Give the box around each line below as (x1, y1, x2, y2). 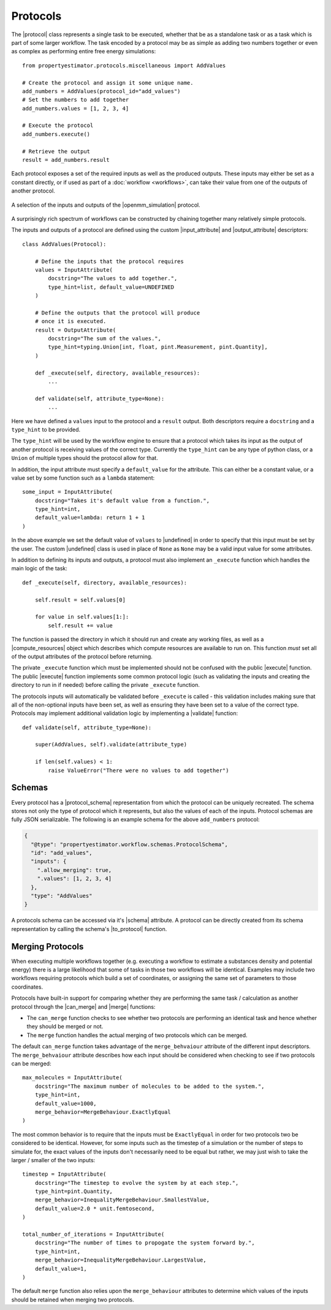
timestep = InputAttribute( (22, 1171, 107, 1178)
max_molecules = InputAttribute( (22, 1074, 123, 1081)
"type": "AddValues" (31, 892, 93, 900)
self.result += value (48, 622, 113, 629)
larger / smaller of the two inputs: (11, 1156, 96, 1163)
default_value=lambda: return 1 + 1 (34, 514, 145, 521)
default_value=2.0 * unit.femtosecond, (34, 1205, 155, 1212)
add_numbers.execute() (22, 131, 91, 137)
